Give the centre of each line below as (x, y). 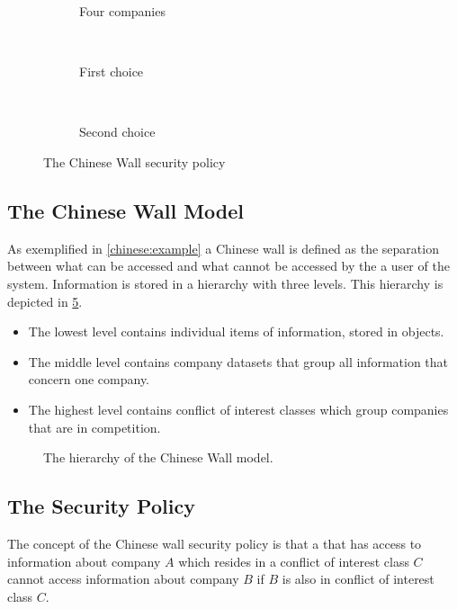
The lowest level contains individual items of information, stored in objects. (236, 331)
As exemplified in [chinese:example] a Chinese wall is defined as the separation (223, 248)
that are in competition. (94, 427)
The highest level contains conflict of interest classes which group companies (238, 409)
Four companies (122, 11)
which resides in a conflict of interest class (294, 561)
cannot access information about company (123, 579)
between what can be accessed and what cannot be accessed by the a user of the (228, 266)
